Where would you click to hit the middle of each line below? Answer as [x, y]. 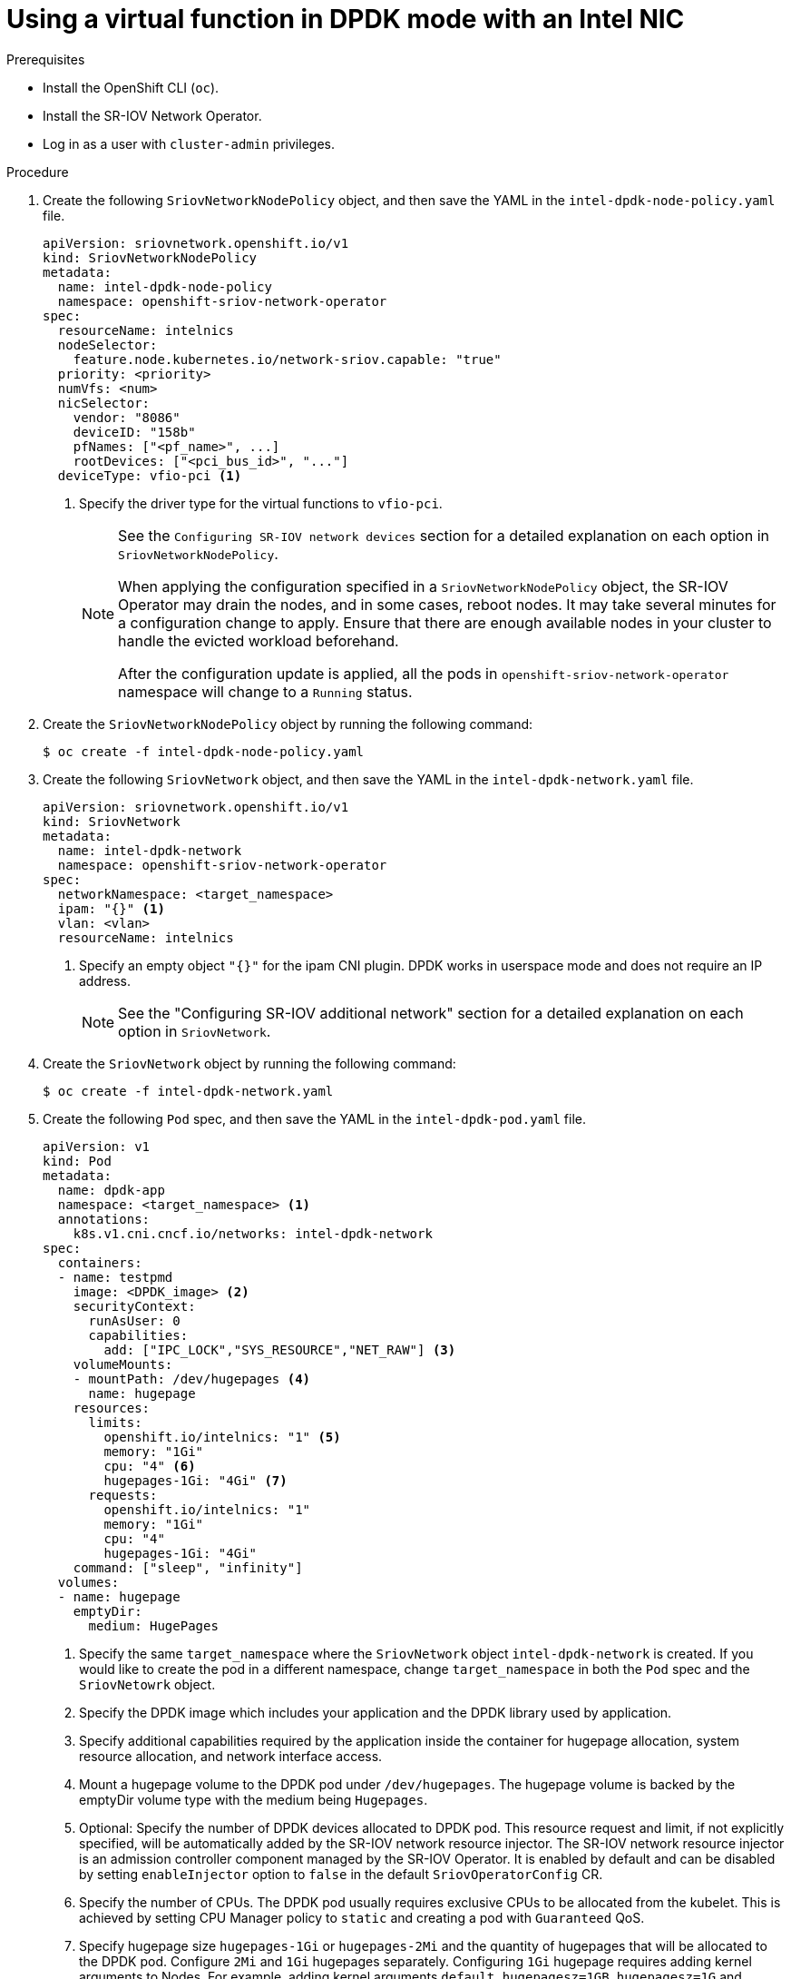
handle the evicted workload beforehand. [259, 640]
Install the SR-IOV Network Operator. [152, 115]
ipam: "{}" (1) [111, 908]
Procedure [38, 172]
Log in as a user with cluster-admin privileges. [189, 143]
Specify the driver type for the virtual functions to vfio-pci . [261, 503]
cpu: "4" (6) [150, 1466]
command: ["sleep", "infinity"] [188, 1567]
